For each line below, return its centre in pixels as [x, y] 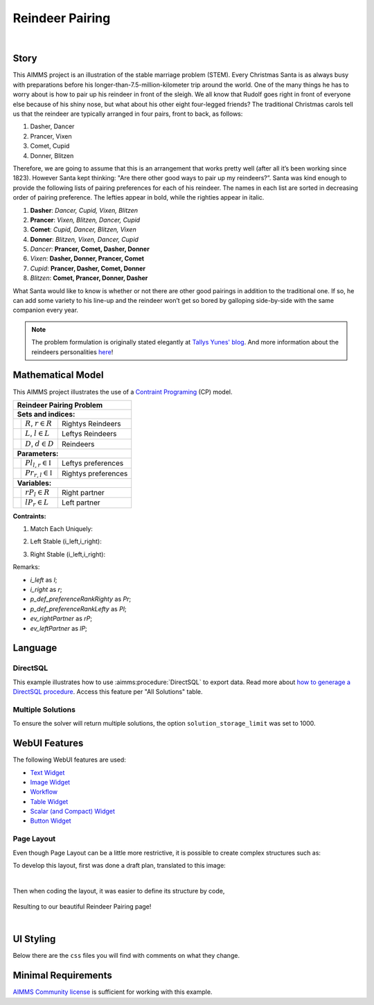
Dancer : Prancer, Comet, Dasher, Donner [90, 249]
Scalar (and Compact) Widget [73, 812]
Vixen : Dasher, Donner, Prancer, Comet [87, 259]
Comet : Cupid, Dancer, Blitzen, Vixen [83, 229]
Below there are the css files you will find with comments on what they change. [126, 956]
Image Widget [50, 782]
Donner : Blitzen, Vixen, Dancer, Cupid [84, 239]
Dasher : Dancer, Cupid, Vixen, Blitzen [84, 210]
